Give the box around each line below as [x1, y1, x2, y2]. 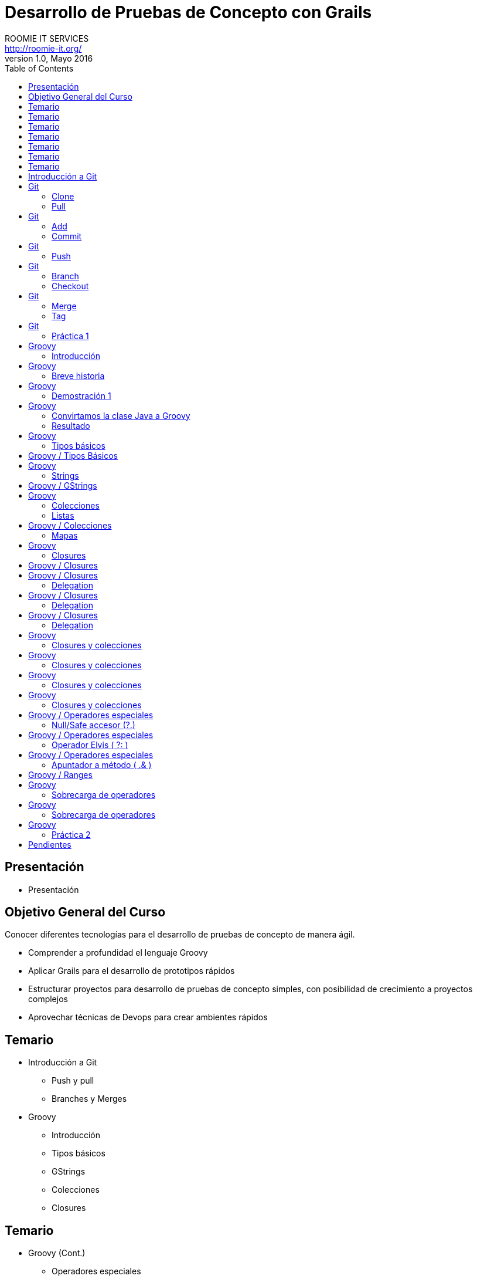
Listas [52, 510, 74, 520]
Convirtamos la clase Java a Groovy [52, 410, 190, 421]
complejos [28, 994, 68, 1004]
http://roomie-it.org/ [5, 43, 82, 53]
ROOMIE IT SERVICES [5, 33, 89, 43]
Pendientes [28, 839, 71, 850]
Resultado [52, 420, 90, 431]
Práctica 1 [52, 330, 89, 341]
